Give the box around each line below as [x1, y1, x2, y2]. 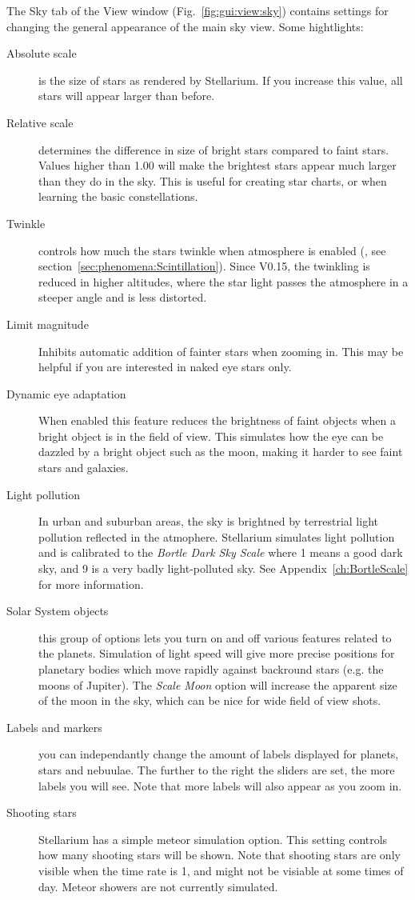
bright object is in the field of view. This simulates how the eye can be [38, 427, 384, 444]
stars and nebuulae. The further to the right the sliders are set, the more [38, 761, 395, 778]
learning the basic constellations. [38, 188, 198, 205]
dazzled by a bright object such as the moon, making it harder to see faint [38, 443, 403, 460]
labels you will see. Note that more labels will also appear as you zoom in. [38, 777, 402, 794]
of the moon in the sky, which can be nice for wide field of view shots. [38, 692, 381, 709]
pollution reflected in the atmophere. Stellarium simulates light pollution [38, 528, 395, 545]
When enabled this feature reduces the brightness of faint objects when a [38, 412, 396, 429]
